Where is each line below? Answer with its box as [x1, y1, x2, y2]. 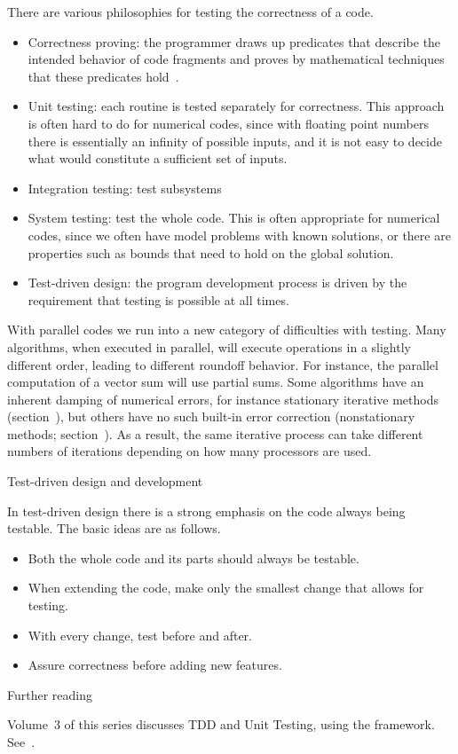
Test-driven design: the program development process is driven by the [28, 273, 407, 292]
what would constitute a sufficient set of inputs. [28, 149, 288, 168]
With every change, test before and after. [28, 625, 252, 644]
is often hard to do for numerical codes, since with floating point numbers [28, 114, 430, 132]
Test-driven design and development [7, 472, 203, 491]
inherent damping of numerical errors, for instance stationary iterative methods [7, 389, 438, 408]
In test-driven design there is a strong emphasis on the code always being [7, 501, 406, 520]
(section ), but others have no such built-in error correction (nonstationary [7, 407, 415, 426]
